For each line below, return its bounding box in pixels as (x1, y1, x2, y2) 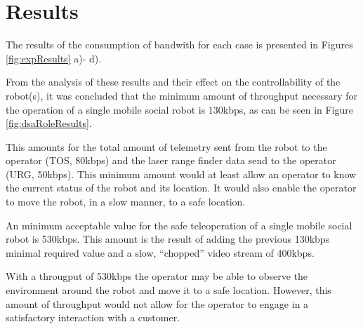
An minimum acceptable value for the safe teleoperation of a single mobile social (6, 217, 352, 232)
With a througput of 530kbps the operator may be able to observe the (6, 269, 308, 283)
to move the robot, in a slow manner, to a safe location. (6, 194, 246, 209)
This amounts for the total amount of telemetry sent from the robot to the (6, 139, 327, 154)
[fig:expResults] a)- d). (6, 51, 102, 65)
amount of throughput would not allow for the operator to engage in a (6, 296, 309, 311)
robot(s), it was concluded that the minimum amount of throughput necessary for (6, 88, 357, 102)
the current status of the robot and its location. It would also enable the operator (6, 180, 357, 195)
